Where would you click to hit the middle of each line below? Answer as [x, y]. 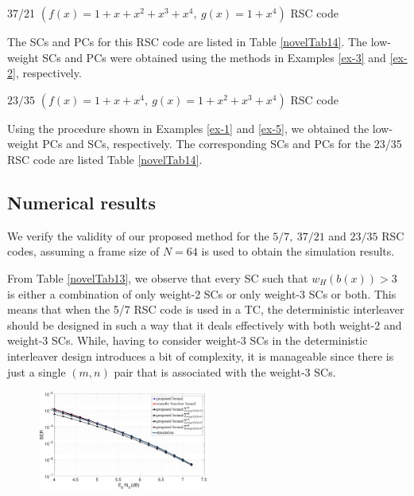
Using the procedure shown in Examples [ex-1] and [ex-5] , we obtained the [188, 128]
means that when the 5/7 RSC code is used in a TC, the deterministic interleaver [206, 309]
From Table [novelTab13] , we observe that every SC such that [158, 277]
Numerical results [81, 202]
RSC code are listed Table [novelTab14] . [105, 159]
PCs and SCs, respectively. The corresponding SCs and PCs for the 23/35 [222, 144]
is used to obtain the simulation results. [298, 251]
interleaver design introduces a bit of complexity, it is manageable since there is [201, 355]
